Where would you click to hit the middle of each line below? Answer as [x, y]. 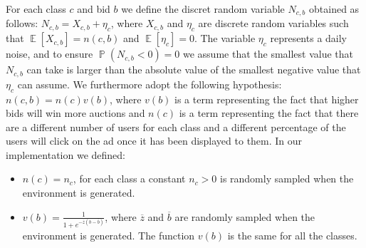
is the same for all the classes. [292, 236]
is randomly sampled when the [287, 179]
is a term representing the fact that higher [267, 99]
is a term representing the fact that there [269, 113]
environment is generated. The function [109, 236]
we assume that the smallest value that [268, 54]
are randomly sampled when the [245, 216]
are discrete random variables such [273, 23]
